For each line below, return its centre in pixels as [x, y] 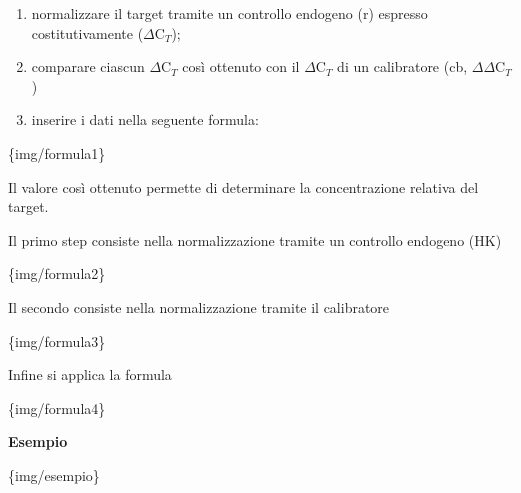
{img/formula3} [57, 340]
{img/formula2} [57, 273]
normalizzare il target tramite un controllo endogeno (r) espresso [229, 13]
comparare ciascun [88, 66]
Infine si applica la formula [90, 374]
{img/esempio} [54, 474]
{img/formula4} [57, 407]
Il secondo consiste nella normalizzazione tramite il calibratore [199, 306]
